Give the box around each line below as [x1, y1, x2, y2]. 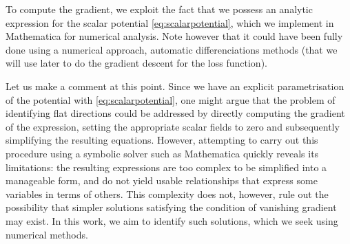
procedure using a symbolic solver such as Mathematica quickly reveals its [6, 146, 319, 160]
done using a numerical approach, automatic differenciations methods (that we [6, 42, 338, 56]
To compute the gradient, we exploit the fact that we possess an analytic [6, 2, 313, 16]
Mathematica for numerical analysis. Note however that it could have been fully [6, 29, 343, 43]
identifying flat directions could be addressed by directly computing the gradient [6, 106, 345, 120]
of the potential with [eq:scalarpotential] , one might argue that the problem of [6, 92, 336, 107]
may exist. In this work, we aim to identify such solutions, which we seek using [6, 213, 338, 228]
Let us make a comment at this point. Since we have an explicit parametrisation [6, 78, 344, 93]
